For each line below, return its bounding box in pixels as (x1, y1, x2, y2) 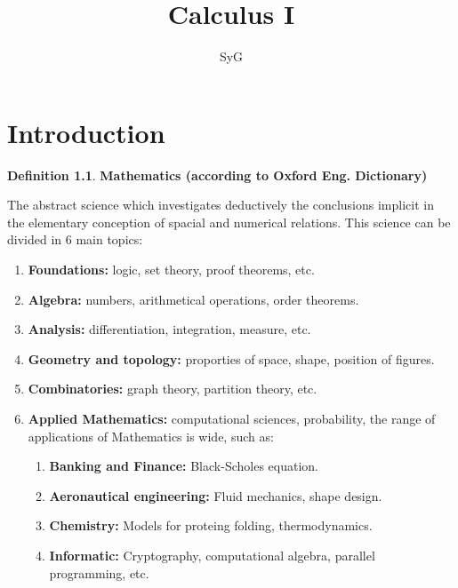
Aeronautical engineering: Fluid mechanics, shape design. (49, 486, 382, 505)
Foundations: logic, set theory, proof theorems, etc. (28, 260, 315, 279)
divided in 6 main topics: (7, 230, 143, 249)
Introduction (7, 114, 165, 150)
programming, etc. (49, 563, 149, 582)
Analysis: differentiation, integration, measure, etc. (28, 320, 311, 338)
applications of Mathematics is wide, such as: (28, 426, 274, 445)
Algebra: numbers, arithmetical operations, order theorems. (28, 290, 359, 308)
